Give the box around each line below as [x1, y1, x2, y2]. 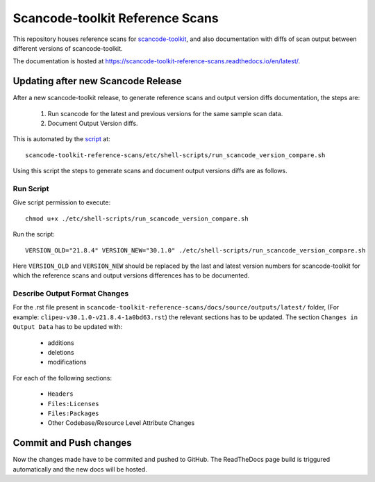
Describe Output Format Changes [12, 289, 129, 298]
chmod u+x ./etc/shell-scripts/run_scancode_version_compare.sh [25, 214, 249, 223]
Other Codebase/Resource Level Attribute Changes [47, 419, 195, 427]
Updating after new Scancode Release [12, 75, 182, 87]
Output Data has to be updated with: [12, 323, 123, 331]
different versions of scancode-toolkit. [12, 44, 123, 52]
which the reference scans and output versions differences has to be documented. [12, 271, 250, 280]
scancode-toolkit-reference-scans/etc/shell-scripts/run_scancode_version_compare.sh [25, 151, 326, 159]
